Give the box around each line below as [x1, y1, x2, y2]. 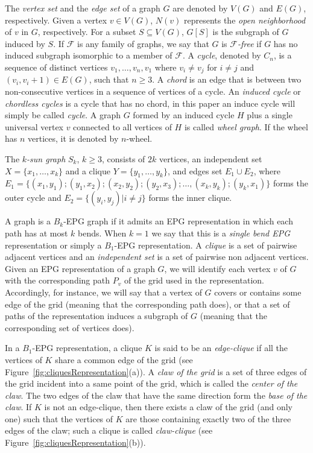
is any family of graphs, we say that [77, 37, 209, 49]
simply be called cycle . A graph [5, 109, 121, 121]
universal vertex [5, 120, 63, 133]
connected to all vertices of [73, 120, 172, 133]
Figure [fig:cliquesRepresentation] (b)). [5, 436, 146, 449]
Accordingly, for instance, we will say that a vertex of [5, 285, 202, 298]
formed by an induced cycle [133, 109, 235, 121]
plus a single [247, 109, 292, 121]
